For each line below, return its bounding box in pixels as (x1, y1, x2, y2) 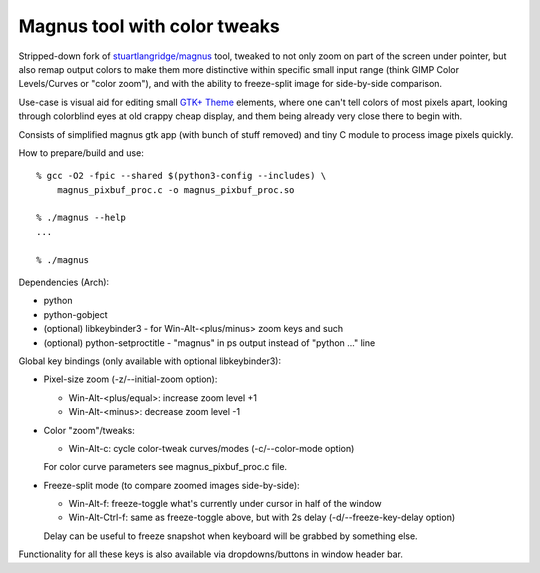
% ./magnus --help (36, 212, 127, 224)
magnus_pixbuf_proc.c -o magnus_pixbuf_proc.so (56, 184, 295, 195)
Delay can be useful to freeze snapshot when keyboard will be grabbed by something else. (43, 530, 419, 542)
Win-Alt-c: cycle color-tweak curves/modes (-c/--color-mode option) (68, 442, 355, 454)
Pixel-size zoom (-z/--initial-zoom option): (43, 373, 218, 385)
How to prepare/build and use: (18, 146, 144, 159)
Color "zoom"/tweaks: (43, 424, 135, 436)
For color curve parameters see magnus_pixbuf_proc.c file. (43, 461, 288, 473)
